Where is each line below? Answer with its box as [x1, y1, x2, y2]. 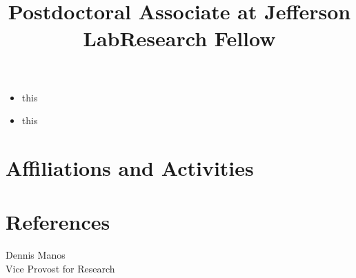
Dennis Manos [6, 248, 66, 262]
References [6, 208, 110, 236]
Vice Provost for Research [6, 261, 115, 275]
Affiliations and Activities [6, 153, 254, 181]
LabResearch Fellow [83, 24, 276, 52]
